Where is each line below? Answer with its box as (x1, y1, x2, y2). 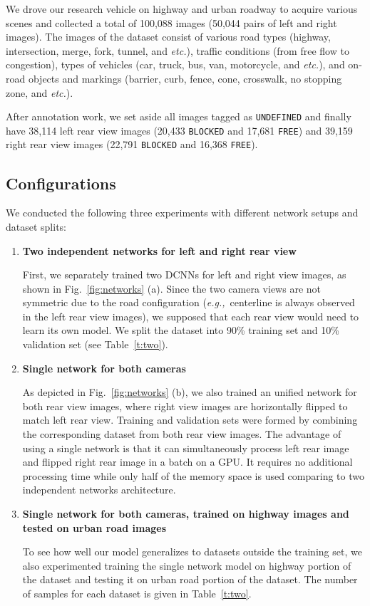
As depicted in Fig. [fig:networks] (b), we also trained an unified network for (22, 385, 357, 399)
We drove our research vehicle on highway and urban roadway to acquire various (6, 1, 358, 16)
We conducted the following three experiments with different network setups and (6, 205, 359, 220)
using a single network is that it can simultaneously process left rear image (22, 440, 349, 455)
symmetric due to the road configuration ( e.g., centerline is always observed (22, 295, 355, 310)
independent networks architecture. (22, 482, 176, 497)
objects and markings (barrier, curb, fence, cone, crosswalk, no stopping (28, 70, 342, 85)
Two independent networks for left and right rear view (22, 243, 297, 258)
